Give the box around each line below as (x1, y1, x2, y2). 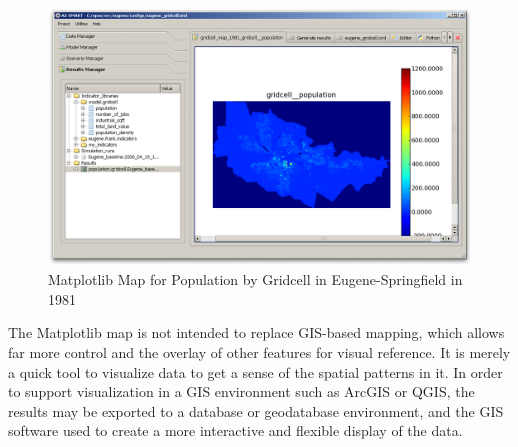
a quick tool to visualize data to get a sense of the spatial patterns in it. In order (8, 361, 503, 382)
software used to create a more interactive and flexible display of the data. (8, 420, 463, 441)
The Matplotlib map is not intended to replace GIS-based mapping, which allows (8, 322, 505, 343)
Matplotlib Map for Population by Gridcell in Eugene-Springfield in (48, 269, 463, 290)
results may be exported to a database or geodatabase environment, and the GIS (8, 400, 504, 421)
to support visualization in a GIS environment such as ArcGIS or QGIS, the (8, 381, 475, 402)
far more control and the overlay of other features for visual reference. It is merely (8, 341, 511, 362)
